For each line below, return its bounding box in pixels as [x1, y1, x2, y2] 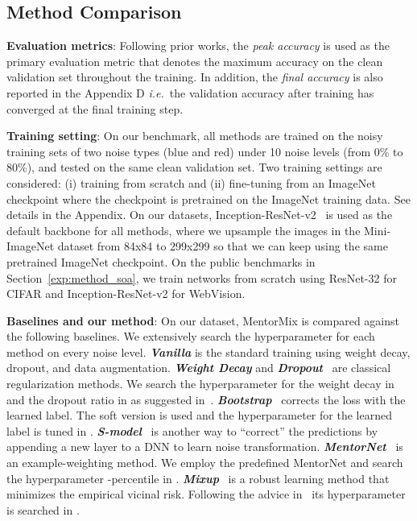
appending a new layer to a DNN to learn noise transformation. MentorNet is [6, 438, 403, 455]
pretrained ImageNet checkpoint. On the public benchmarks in [6, 253, 316, 270]
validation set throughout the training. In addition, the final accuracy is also [6, 68, 383, 85]
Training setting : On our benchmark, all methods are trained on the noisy [6, 127, 383, 144]
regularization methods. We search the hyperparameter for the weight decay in [6, 375, 394, 392]
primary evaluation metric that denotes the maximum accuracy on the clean [6, 52, 383, 69]
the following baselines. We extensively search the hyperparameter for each [6, 328, 375, 345]
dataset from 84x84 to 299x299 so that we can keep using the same [57, 238, 388, 254]
